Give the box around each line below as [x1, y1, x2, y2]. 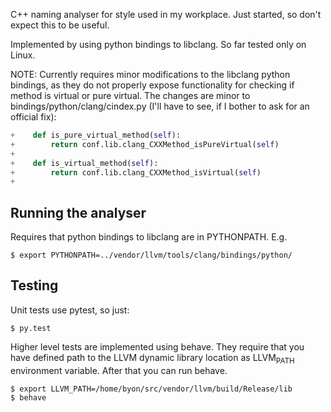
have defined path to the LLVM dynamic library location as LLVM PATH [10, 351, 295, 366]
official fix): [10, 111, 57, 123]
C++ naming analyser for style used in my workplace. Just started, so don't [10, 9, 322, 20]
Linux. [10, 49, 36, 61]
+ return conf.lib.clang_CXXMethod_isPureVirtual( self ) [10, 139, 280, 149]
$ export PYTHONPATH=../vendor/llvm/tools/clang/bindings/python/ [10, 250, 293, 261]
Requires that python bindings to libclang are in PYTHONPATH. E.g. [10, 231, 288, 243]
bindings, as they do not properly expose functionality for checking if [10, 79, 295, 91]
